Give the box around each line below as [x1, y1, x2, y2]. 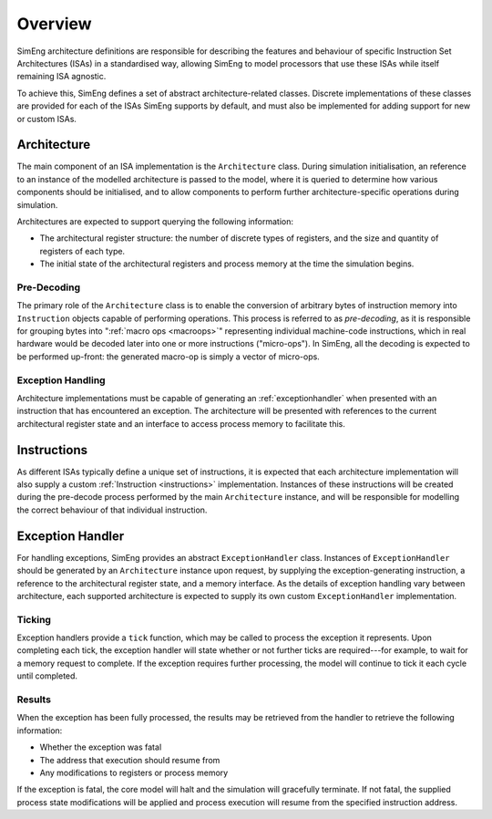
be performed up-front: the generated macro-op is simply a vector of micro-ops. [16, 351, 321, 362]
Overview [16, 14, 92, 34]
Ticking [16, 613, 52, 626]
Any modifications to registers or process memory [39, 767, 229, 778]
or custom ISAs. [16, 113, 77, 124]
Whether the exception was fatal [39, 741, 162, 752]
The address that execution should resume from [39, 754, 220, 765]
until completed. [16, 670, 77, 681]
